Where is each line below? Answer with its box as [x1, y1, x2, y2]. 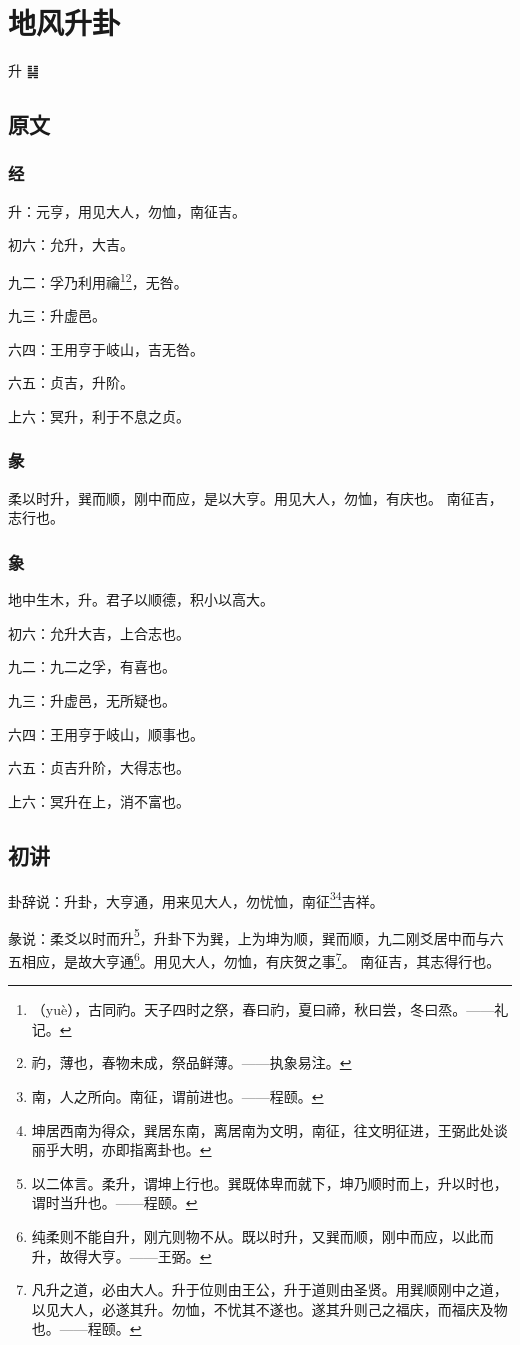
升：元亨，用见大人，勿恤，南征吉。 [8, 200, 246, 221]
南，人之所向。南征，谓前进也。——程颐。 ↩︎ [31, 1086, 324, 1107]
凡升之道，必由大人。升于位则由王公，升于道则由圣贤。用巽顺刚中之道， [31, 1279, 508, 1300]
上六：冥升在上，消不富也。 [8, 790, 190, 811]
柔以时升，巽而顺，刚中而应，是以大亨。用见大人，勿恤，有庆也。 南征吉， [8, 487, 503, 508]
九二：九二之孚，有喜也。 [8, 656, 176, 677]
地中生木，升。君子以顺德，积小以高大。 [8, 589, 274, 610]
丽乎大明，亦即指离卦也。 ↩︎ [31, 1139, 212, 1160]
